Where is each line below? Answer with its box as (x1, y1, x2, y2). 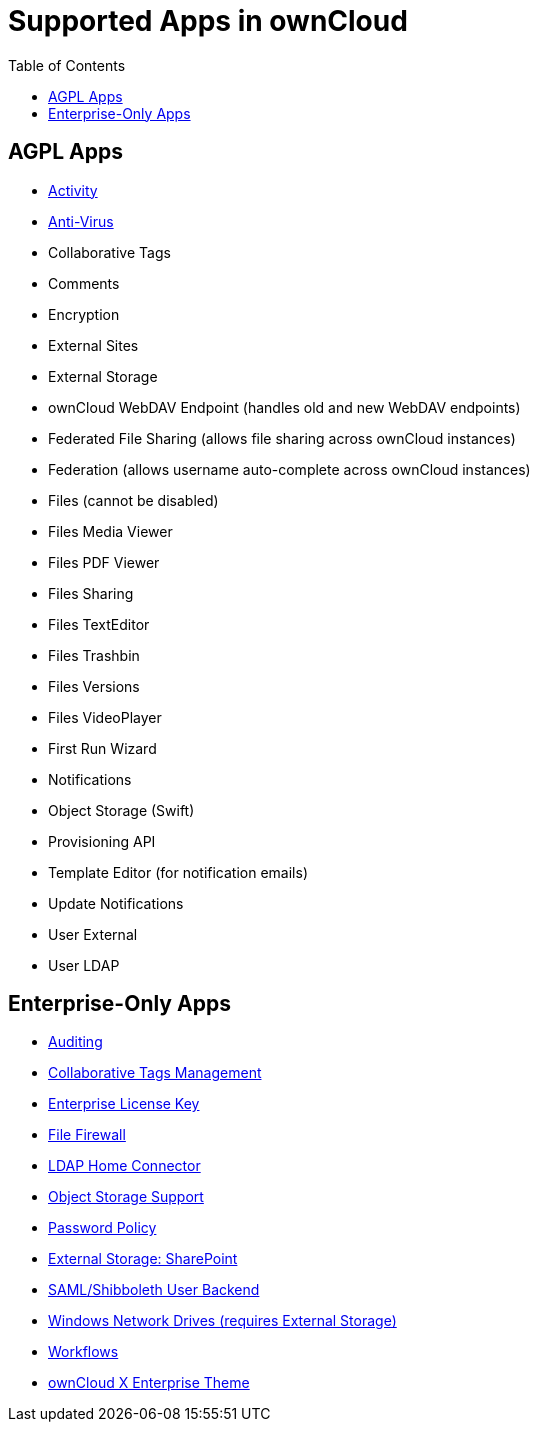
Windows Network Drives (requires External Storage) (48, 1312, 397, 1330)
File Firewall (48, 1126, 126, 1144)
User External (48, 925, 138, 943)
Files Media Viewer (48, 522, 173, 540)
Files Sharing (48, 584, 134, 602)
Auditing (48, 1033, 103, 1051)
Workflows (48, 1343, 119, 1361)
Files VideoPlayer (48, 708, 162, 726)
